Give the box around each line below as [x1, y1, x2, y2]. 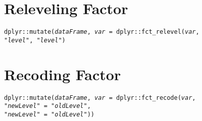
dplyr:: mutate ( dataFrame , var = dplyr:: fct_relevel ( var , [4, 28, 199, 36]
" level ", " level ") [4, 36, 66, 44]
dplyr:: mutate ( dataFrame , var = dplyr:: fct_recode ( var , [4, 94, 196, 101]
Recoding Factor [4, 64, 121, 84]
